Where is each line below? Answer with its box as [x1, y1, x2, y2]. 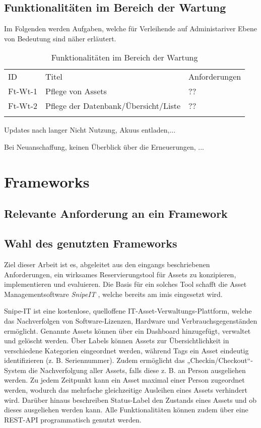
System [4, 364, 27, 375]
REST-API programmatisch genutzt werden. [4, 414, 142, 424]
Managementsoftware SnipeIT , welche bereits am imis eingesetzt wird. [4, 288, 223, 299]
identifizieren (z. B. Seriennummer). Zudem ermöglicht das [4, 355, 185, 365]
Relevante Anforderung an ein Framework [4, 206, 228, 221]
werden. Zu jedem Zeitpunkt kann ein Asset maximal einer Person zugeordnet [4, 375, 245, 385]
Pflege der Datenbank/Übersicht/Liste [45, 100, 181, 112]
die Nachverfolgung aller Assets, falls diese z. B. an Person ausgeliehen [28, 364, 246, 375]
